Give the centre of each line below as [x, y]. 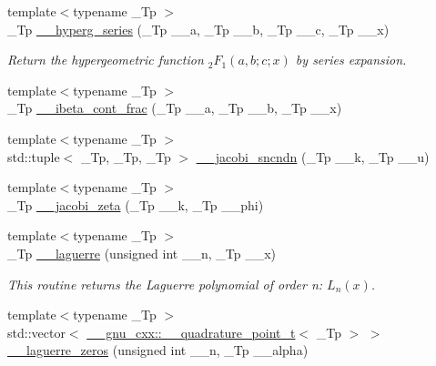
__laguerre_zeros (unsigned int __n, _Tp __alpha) [158, 350]
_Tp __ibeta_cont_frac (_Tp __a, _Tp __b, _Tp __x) [175, 108]
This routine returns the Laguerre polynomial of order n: [165, 284]
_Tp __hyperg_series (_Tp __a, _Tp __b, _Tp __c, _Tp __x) [198, 29]
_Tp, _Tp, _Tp [126, 156]
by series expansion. [351, 60]
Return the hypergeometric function [106, 60]
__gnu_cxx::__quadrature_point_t [191, 332]
